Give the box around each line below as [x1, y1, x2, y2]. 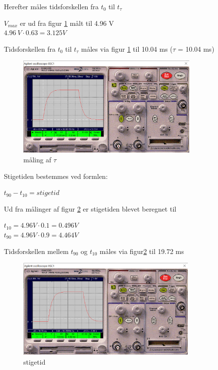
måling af [23, 154, 52, 164]
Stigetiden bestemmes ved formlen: [4, 171, 108, 181]
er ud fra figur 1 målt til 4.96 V [20, 18, 114, 28]
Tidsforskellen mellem [4, 246, 69, 256]
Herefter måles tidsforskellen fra [4, 1, 99, 11]
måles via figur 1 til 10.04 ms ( [81, 43, 173, 54]
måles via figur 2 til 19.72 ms [99, 246, 184, 256]
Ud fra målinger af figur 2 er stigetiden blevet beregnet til [4, 203, 177, 214]
